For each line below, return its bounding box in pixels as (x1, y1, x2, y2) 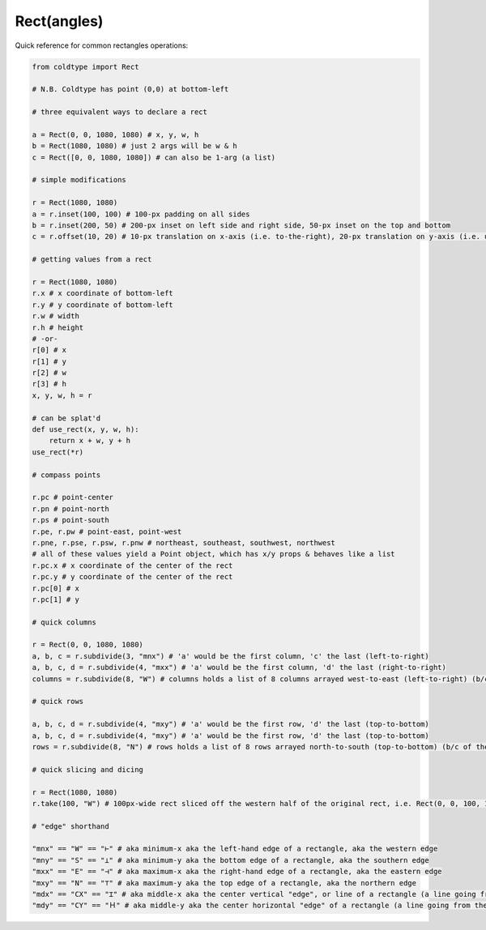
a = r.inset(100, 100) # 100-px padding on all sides (32, 209, 250, 219)
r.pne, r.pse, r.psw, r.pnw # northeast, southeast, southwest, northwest (32, 538, 336, 547)
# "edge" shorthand (32, 821, 109, 830)
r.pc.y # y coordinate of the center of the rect (32, 572, 233, 582)
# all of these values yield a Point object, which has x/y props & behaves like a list (32, 549, 396, 559)
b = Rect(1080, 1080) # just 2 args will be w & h (32, 142, 238, 151)
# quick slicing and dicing (32, 765, 143, 774)
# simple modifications (32, 175, 127, 185)
